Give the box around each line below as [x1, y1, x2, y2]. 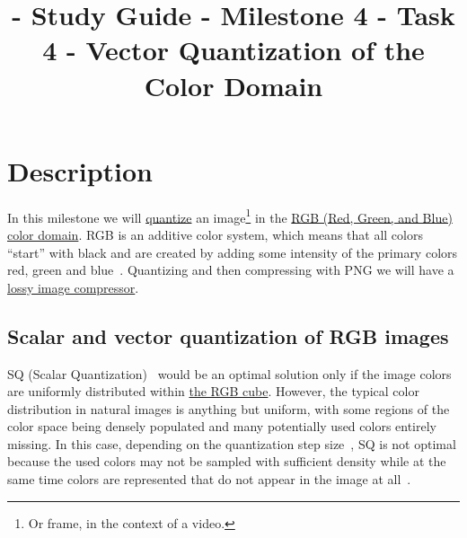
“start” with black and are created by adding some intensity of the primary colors [7, 243, 458, 261]
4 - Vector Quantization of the [42, 31, 425, 68]
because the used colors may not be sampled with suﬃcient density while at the [7, 452, 446, 471]
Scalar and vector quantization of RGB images [7, 322, 449, 349]
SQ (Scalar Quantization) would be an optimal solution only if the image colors [7, 364, 452, 383]
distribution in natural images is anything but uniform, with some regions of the [7, 399, 450, 418]
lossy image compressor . [7, 278, 139, 296]
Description [7, 152, 154, 189]
